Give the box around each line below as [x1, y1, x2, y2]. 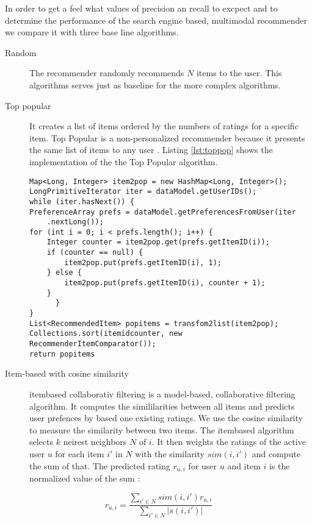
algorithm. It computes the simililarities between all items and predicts [29, 399, 295, 412]
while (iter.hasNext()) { [29, 197, 134, 206]
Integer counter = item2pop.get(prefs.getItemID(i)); [46, 238, 270, 247]
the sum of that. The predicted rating [29, 459, 170, 472]
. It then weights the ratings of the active [151, 435, 306, 448]
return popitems [29, 349, 95, 358]
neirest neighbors [63, 435, 127, 448]
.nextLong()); [46, 218, 104, 227]
